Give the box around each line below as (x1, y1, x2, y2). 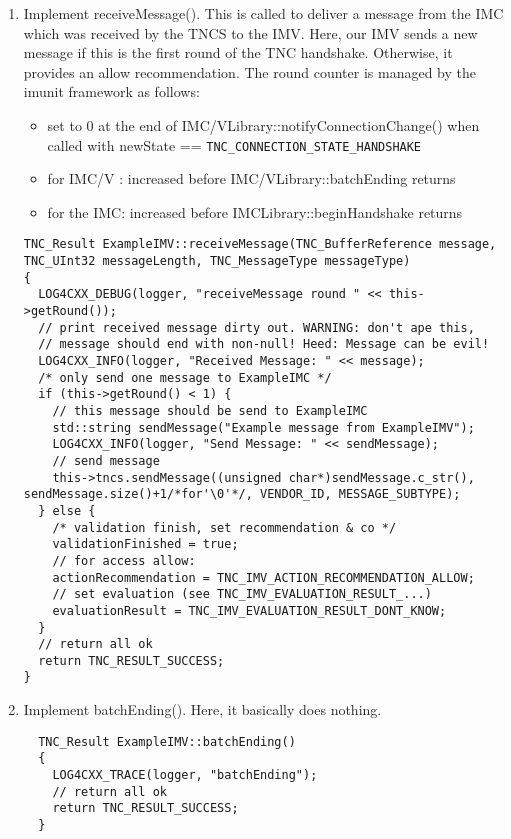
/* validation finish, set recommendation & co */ (52, 520, 397, 535)
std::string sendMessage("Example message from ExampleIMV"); (52, 420, 475, 435)
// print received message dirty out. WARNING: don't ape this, (38, 320, 475, 335)
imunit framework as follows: (23, 81, 200, 102)
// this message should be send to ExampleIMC (52, 403, 368, 418)
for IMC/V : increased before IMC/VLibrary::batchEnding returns (47, 168, 456, 189)
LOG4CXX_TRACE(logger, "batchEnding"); (52, 768, 318, 783)
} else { (38, 503, 96, 518)
